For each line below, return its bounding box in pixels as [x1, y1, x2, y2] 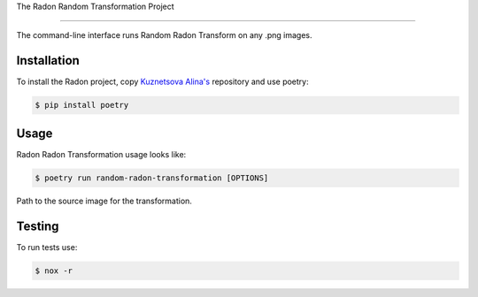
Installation [16, 53, 80, 68]
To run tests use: [16, 241, 78, 252]
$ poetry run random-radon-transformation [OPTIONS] [35, 172, 269, 183]
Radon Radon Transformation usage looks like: [16, 148, 187, 159]
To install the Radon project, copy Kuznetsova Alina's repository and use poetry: [16, 76, 309, 88]
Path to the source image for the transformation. [16, 195, 192, 206]
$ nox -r [35, 265, 73, 276]
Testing [16, 218, 59, 233]
